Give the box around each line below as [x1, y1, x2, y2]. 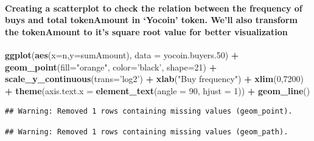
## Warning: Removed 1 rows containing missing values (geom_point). [5, 107, 293, 116]
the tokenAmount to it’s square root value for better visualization [5, 25, 288, 38]
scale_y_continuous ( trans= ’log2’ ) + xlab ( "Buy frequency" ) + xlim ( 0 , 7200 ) [5, 72, 304, 85]
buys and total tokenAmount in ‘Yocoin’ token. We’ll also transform [5, 13, 298, 26]
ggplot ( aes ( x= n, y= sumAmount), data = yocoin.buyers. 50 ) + [5, 48, 239, 61]
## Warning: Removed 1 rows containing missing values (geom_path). [5, 127, 288, 136]
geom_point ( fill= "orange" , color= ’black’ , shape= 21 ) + [5, 60, 217, 73]
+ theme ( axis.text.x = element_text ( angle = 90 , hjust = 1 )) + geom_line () [5, 84, 310, 97]
